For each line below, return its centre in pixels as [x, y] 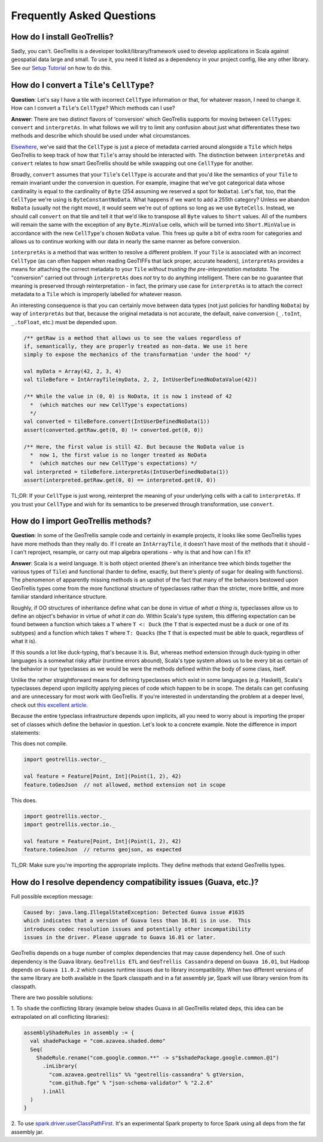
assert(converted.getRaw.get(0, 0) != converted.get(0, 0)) [114, 430]
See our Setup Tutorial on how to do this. [61, 68]
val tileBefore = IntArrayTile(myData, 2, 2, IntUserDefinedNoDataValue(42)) [140, 380]
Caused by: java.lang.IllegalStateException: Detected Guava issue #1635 [134, 912]
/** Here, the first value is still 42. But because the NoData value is [134, 447]
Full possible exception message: [52, 896]
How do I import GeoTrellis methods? [81, 521]
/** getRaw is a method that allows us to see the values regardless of [132, 338]
